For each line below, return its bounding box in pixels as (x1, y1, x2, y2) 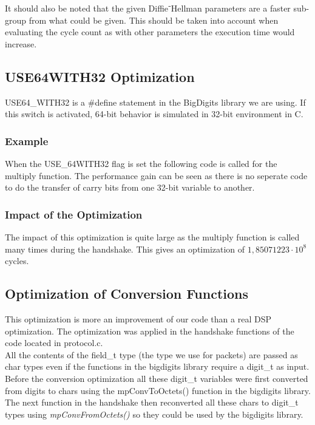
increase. (5, 37, 37, 50)
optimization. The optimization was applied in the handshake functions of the (5, 324, 294, 337)
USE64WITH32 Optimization (5, 67, 195, 86)
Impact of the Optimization (5, 206, 143, 222)
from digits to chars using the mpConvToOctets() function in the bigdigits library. (5, 384, 311, 396)
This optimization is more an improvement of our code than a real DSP (5, 312, 271, 325)
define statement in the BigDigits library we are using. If (95, 95, 306, 108)
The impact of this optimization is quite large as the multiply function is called (5, 230, 300, 243)
